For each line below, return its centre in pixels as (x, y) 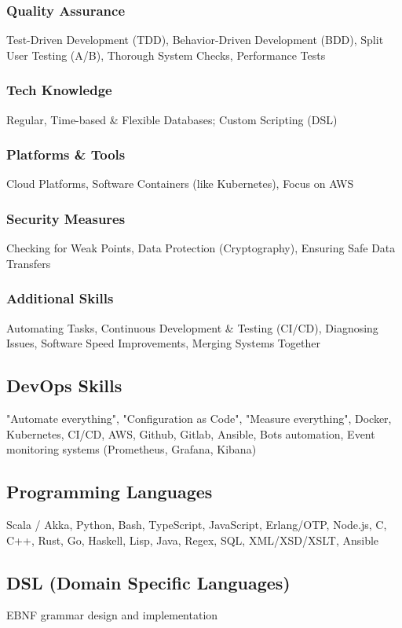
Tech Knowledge (59, 90)
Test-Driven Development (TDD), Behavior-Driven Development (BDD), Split (195, 40)
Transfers (29, 263)
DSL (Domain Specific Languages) (148, 582)
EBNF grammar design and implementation (112, 615)
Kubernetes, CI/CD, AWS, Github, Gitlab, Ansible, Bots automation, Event (191, 433)
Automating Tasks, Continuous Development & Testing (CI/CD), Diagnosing (192, 327)
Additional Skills (60, 298)
